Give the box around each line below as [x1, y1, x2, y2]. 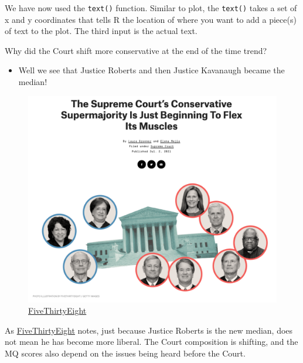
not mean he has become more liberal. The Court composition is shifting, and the [5, 335, 298, 348]
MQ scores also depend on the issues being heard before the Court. [5, 347, 246, 359]
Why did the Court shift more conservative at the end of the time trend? [5, 44, 267, 56]
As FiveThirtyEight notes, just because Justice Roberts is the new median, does [5, 324, 293, 336]
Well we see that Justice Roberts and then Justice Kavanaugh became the [18, 64, 285, 76]
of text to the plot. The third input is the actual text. [5, 25, 198, 37]
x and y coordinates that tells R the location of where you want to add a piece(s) [5, 13, 297, 25]
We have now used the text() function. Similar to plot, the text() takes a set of [5, 2, 297, 13]
